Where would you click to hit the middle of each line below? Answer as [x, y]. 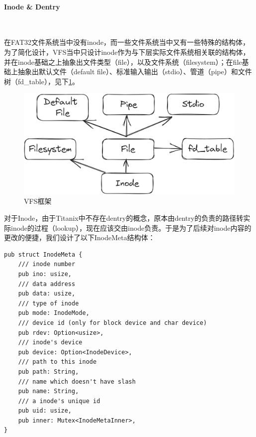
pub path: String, [48, 371]
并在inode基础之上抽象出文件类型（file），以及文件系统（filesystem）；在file [123, 62]
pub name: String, [48, 391]
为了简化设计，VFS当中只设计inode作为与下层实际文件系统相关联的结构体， [127, 52]
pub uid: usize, [45, 411]
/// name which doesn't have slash [77, 381]
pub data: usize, [47, 294]
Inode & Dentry [32, 6]
